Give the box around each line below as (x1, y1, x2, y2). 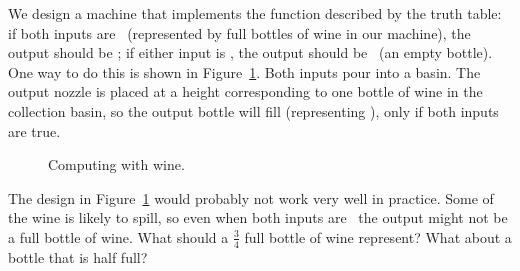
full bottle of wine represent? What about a (244, 226, 512, 247)
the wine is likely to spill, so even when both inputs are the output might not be (8, 207, 508, 228)
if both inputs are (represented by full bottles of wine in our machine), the (8, 22, 471, 43)
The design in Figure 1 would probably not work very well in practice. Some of (8, 187, 494, 208)
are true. (8, 120, 61, 141)
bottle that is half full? (8, 246, 148, 267)
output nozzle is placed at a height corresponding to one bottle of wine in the (8, 81, 483, 102)
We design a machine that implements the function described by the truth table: (8, 3, 502, 23)
